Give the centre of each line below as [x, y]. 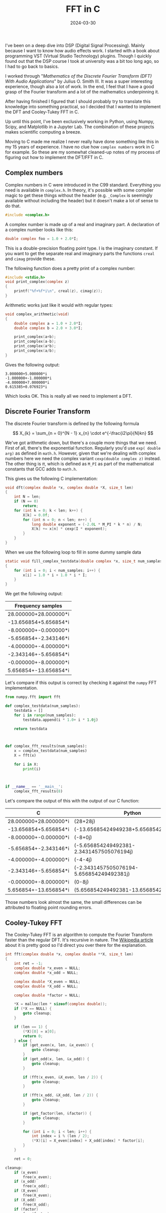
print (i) [32, 769]
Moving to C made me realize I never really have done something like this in [82, 141]
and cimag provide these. [30, 259]
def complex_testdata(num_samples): [43, 706]
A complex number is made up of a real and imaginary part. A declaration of [82, 224]
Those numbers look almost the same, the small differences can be [74, 902]
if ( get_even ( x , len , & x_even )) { [58, 1045]
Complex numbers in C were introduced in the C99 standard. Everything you [83, 185]
